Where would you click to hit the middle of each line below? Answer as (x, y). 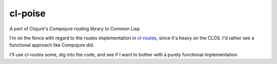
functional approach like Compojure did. (52, 45)
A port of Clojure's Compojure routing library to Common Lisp (74, 29)
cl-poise (27, 13)
